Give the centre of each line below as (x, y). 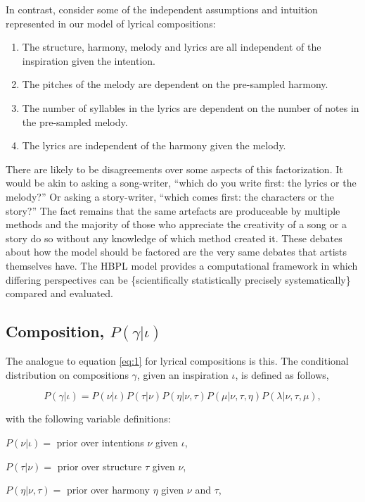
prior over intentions (100, 443)
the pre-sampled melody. (75, 121)
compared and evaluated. (59, 293)
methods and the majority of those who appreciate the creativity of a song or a (176, 224)
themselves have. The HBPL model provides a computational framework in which (182, 265)
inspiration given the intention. (89, 60)
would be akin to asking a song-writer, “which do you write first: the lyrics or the (181, 183)
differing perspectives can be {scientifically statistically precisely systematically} (178, 279)
